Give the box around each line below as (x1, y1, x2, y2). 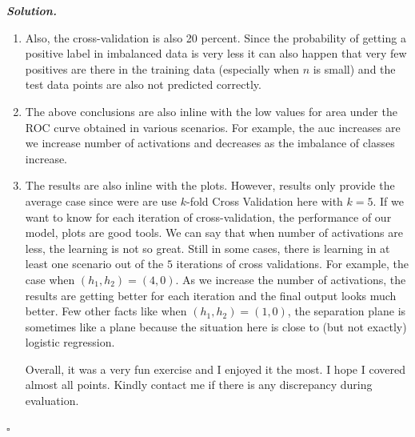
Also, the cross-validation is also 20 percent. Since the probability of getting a (25, 29, 406, 46)
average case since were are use (25, 192, 178, 209)
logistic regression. (25, 334, 115, 351)
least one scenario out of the (25, 255, 164, 272)
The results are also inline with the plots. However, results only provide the (25, 177, 395, 194)
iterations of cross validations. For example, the (176, 255, 409, 272)
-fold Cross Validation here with (186, 192, 343, 209)
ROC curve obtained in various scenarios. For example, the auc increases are (25, 118, 401, 135)
